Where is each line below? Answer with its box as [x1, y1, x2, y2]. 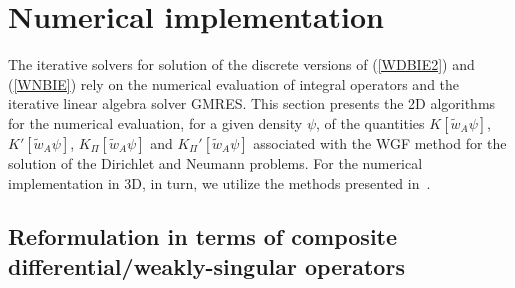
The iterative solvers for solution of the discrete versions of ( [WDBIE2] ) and [8, 54, 475, 75]
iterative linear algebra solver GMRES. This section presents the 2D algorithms [8, 93, 496, 114]
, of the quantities [316, 112, 425, 133]
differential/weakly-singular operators [8, 250, 405, 281]
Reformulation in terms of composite [8, 221, 398, 252]
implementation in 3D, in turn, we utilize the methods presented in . [8, 172, 431, 193]
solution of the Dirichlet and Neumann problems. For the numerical [8, 152, 423, 173]
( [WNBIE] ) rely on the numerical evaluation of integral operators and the [8, 73, 460, 94]
